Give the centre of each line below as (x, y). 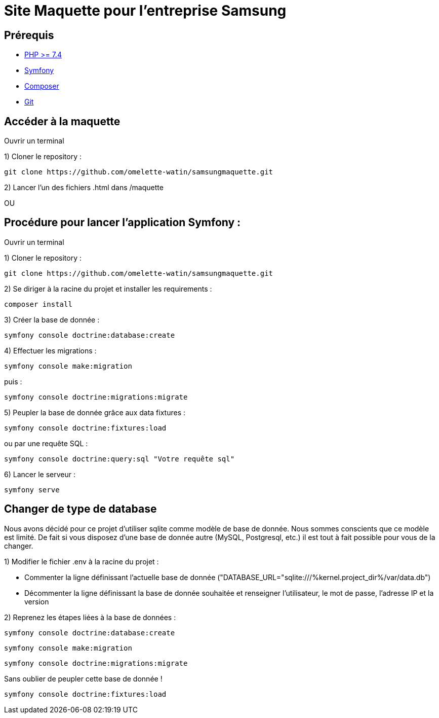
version (37, 601)
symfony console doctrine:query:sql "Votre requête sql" (119, 459)
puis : (13, 381)
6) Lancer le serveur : (40, 474)
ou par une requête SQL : (46, 443)
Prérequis (29, 35)
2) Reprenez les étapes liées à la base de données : (90, 617)
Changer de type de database (81, 509)
